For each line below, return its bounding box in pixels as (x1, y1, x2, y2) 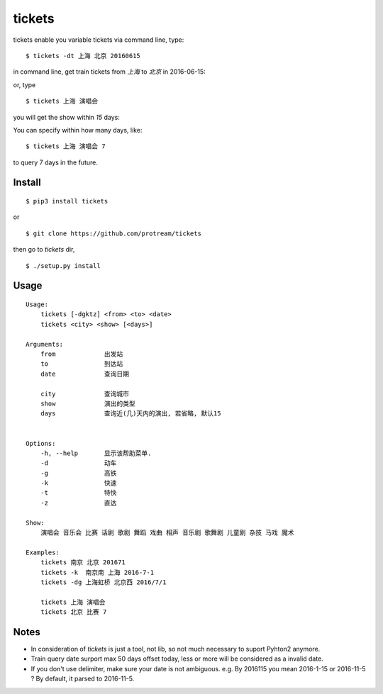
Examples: (26, 548, 60, 556)
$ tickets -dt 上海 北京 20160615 (26, 52, 141, 60)
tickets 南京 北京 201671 (40, 559, 126, 566)
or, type (13, 80, 36, 89)
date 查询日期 (40, 369, 130, 378)
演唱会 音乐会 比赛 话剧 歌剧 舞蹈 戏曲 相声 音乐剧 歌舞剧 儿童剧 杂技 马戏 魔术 (40, 529, 294, 537)
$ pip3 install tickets (26, 197, 109, 206)
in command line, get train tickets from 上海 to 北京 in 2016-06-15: (13, 67, 206, 76)
